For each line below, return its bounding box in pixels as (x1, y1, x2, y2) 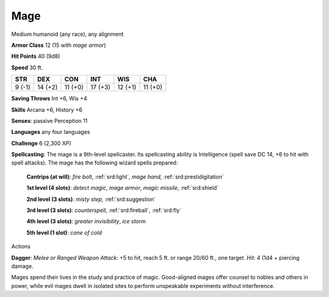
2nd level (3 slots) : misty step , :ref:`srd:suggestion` (26, 195, 156, 203)
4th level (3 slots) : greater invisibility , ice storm (26, 218, 146, 225)
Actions (11, 243, 30, 250)
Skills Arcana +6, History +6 (11, 106, 82, 113)
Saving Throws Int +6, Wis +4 (11, 95, 88, 102)
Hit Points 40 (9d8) (11, 52, 60, 60)
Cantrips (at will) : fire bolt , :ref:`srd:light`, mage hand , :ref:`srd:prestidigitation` (26, 173, 224, 180)
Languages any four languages (11, 128, 91, 136)
